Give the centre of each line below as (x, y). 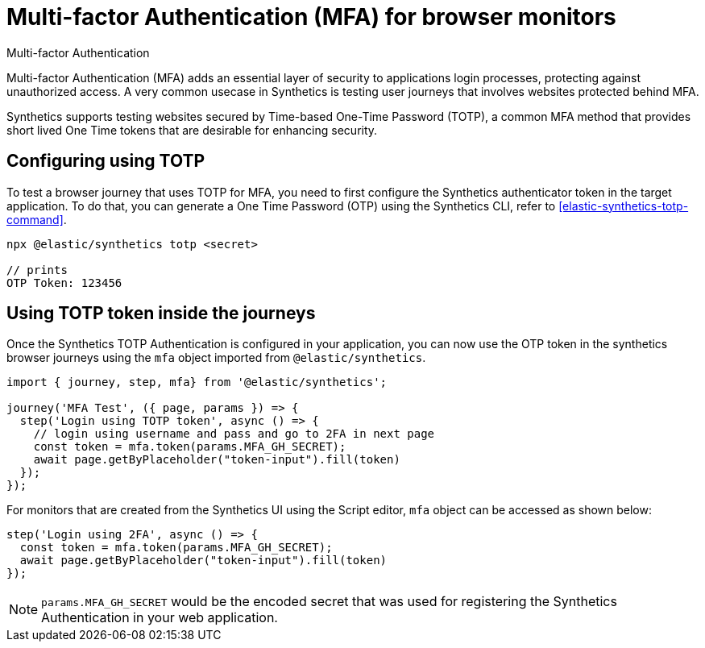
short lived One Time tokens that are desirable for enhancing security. (192, 130)
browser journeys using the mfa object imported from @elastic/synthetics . (216, 358)
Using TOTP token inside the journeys (161, 314)
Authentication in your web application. (160, 618)
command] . (37, 219)
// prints (37, 270)
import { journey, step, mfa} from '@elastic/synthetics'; (197, 382)
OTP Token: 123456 (64, 282)
